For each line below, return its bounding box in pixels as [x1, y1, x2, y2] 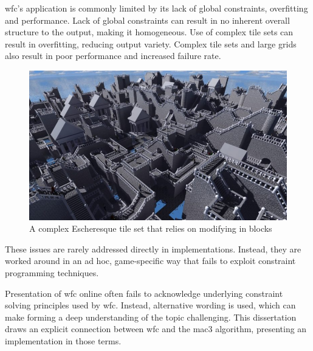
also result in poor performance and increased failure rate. [5, 49, 221, 62]
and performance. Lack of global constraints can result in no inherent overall [5, 13, 290, 26]
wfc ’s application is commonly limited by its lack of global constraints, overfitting [5, 2, 308, 14]
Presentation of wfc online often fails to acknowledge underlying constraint [5, 287, 283, 299]
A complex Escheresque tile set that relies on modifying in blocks [29, 222, 272, 235]
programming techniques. [5, 266, 99, 279]
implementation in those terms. [5, 334, 122, 347]
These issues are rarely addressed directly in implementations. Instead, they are [5, 242, 301, 255]
